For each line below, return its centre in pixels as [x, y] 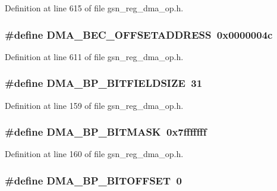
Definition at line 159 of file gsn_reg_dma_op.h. [94, 105]
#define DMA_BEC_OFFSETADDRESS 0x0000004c [139, 34]
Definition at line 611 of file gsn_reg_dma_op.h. [94, 56]
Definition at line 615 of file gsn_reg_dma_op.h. [94, 8]
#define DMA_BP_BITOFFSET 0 [93, 180]
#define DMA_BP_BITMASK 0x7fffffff [106, 132]
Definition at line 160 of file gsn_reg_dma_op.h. [94, 154]
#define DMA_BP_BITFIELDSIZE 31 [104, 83]
